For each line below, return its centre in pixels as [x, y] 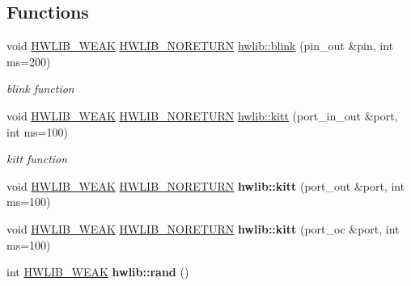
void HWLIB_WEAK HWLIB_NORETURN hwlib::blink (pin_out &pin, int [200, 46]
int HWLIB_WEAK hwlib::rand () [98, 272]
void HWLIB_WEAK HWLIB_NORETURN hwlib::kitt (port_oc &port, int [203, 228]
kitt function [37, 159]
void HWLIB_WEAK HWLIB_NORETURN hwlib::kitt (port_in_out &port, [202, 115]
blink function [40, 88]
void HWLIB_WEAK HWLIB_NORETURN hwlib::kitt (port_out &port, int [206, 185]
